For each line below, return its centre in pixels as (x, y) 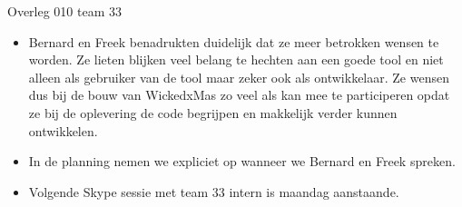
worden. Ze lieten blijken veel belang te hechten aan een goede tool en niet (236, 59)
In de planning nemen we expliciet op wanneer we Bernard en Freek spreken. (242, 161)
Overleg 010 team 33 (65, 11)
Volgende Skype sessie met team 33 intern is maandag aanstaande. (214, 191)
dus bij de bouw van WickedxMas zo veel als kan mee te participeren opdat (239, 95)
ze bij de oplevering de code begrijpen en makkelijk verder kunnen (213, 112)
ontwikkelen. (63, 130)
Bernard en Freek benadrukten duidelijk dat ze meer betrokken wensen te (234, 41)
